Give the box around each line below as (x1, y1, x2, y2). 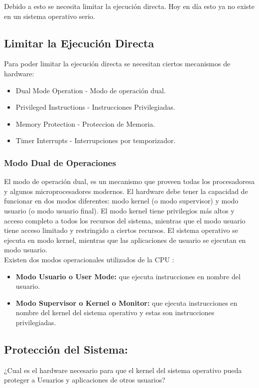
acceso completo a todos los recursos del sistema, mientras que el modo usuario (4, 215, 246, 225)
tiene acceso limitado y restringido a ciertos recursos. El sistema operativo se (4, 225, 238, 235)
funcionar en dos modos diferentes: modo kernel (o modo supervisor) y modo (4, 195, 239, 206)
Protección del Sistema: (4, 341, 128, 357)
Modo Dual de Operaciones (4, 156, 116, 169)
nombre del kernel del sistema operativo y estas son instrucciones (15, 307, 215, 318)
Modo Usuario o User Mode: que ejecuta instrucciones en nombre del (15, 271, 241, 281)
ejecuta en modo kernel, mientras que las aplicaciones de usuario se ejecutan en (4, 234, 246, 245)
